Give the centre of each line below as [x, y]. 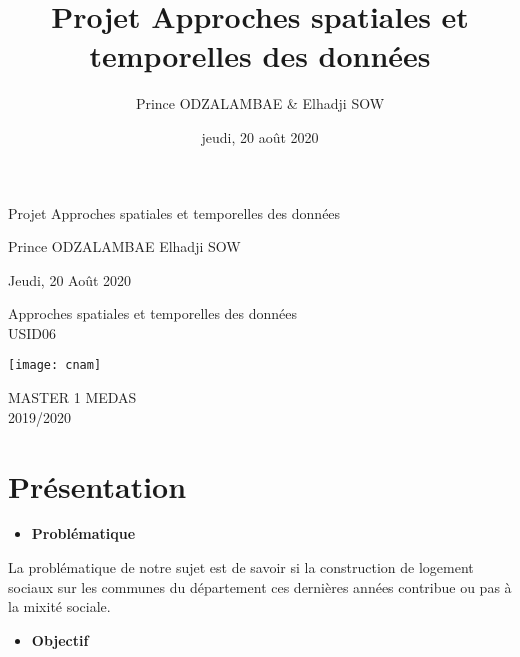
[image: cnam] [55, 365]
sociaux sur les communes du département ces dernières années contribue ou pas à [260, 586]
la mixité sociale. [59, 606]
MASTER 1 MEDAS [72, 397]
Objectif [60, 639]
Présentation [97, 485]
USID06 [32, 332]
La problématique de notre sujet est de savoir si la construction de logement [241, 567]
